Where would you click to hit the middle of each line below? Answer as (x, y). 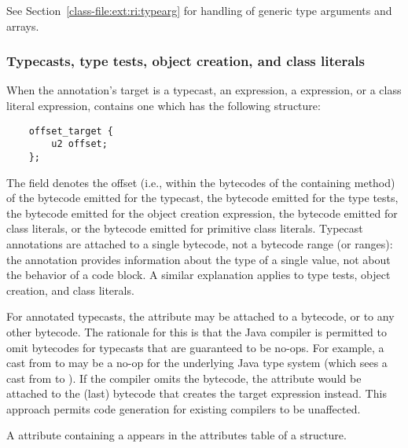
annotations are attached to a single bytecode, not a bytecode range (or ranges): (200, 243)
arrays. (23, 26)
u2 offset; (79, 144)
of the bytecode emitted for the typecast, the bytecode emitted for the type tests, (202, 198)
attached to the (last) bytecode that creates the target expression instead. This (197, 393)
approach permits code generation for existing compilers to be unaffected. (184, 408)
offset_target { (71, 131)
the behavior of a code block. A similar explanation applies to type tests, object (198, 275)
